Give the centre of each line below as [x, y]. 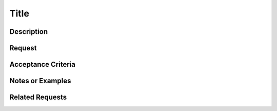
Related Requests [38, 97]
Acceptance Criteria [42, 64]
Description [29, 32]
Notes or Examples [40, 81]
